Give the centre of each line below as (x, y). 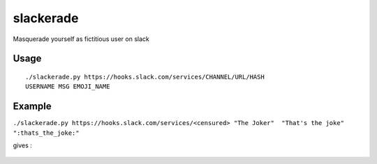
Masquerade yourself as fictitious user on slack (81, 39)
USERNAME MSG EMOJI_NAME (68, 87)
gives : (23, 145)
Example (32, 107)
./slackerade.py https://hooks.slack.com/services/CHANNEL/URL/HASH (145, 77)
